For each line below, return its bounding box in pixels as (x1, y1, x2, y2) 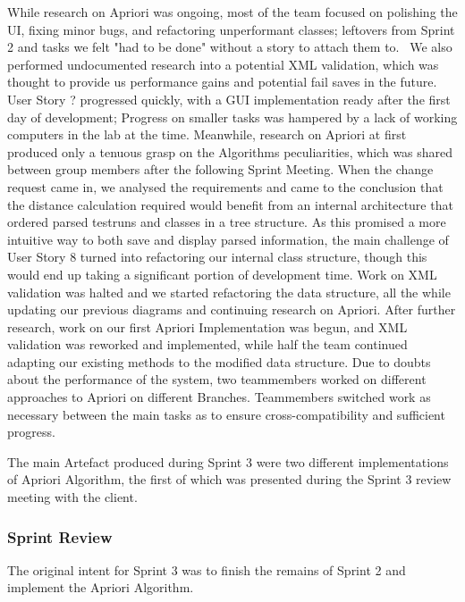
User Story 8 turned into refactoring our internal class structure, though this (7, 247, 427, 266)
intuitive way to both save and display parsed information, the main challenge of (7, 230, 449, 248)
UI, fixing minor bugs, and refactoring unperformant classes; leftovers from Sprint (7, 20, 455, 38)
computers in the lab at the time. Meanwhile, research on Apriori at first (7, 125, 407, 144)
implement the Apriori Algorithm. (7, 578, 194, 597)
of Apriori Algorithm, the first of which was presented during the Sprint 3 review (7, 470, 452, 489)
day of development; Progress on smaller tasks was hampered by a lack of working (7, 107, 458, 126)
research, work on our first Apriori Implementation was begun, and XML (7, 317, 408, 336)
